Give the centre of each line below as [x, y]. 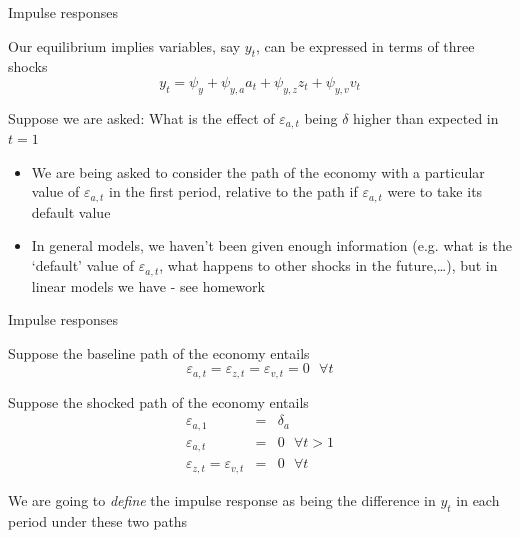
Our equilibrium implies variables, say [124, 45]
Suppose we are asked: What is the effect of [141, 117]
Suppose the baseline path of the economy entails [159, 352]
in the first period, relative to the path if [233, 191]
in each [478, 499]
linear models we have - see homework [148, 285]
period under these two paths [98, 520]
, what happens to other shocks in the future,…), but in [328, 265]
